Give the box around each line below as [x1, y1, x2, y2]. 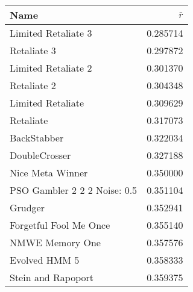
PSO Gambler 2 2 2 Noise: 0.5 [10, 183, 138, 197]
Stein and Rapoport [10, 270, 93, 284]
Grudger [10, 200, 45, 214]
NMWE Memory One [10, 235, 101, 249]
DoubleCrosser [10, 148, 71, 162]
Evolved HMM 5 [10, 253, 80, 267]
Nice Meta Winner [10, 166, 88, 179]
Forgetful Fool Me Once [10, 218, 110, 232]
